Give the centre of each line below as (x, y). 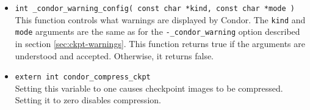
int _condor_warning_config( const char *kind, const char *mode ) (155, 9)
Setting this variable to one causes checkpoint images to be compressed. (149, 88)
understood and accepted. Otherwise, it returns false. (114, 55)
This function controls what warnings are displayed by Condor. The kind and (160, 19)
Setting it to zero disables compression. (88, 100)
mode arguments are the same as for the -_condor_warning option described (157, 31)
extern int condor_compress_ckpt (83, 77)
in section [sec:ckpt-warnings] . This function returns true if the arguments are (160, 43)
